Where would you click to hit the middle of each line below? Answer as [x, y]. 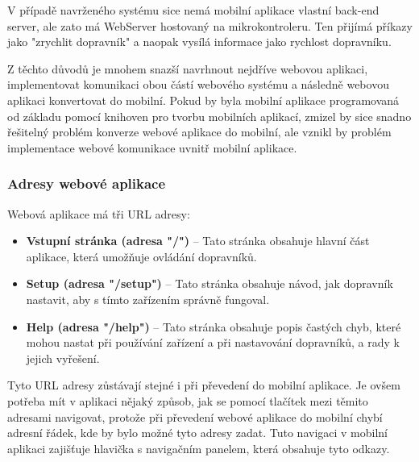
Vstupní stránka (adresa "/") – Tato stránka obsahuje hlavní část [198, 241]
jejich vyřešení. [63, 358]
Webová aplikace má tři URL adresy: [99, 213]
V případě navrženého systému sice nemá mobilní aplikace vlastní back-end [193, 10]
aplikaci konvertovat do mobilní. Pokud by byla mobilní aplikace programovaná [203, 100]
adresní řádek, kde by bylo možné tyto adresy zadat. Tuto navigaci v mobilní [198, 433]
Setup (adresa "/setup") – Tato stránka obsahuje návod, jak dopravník [209, 283]
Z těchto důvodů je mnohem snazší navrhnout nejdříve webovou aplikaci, [188, 68]
